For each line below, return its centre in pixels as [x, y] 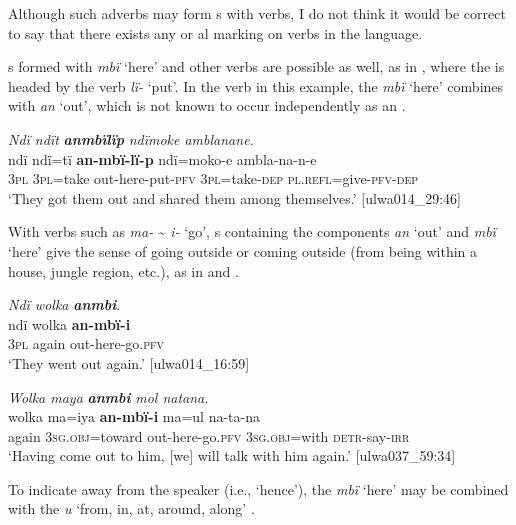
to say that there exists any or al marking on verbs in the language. [215, 32]
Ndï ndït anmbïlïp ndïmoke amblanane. [131, 138]
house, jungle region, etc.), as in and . [123, 270]
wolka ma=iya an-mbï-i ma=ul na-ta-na [134, 416]
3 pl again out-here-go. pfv [86, 343]
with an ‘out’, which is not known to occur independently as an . [207, 105]
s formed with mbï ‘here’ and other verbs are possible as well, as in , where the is [256, 66]
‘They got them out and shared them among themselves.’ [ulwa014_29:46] [234, 197]
